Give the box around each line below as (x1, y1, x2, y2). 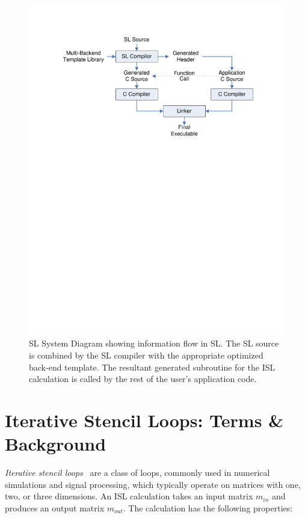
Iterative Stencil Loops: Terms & (5, 408, 284, 433)
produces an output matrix (5, 501, 105, 514)
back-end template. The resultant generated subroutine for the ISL (29, 360, 276, 373)
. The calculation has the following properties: (123, 501, 293, 514)
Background (5, 431, 106, 456)
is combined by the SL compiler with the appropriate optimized (29, 349, 263, 362)
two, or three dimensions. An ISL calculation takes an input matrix (5, 490, 253, 502)
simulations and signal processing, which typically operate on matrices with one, (5, 478, 301, 490)
